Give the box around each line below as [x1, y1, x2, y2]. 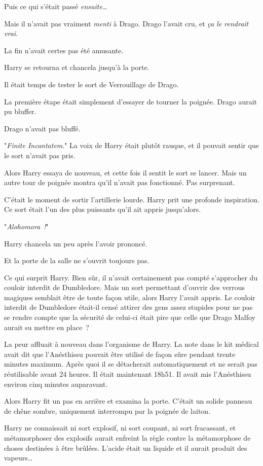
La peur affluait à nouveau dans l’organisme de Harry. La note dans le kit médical [4, 339, 259, 349]
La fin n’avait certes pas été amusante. [4, 45, 124, 55]
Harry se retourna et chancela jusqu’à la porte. [4, 62, 149, 73]
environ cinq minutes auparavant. [4, 378, 108, 389]
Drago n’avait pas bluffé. [4, 123, 81, 133]
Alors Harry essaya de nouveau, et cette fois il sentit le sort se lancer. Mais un [4, 167, 247, 177]
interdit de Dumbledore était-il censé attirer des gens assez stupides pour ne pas [4, 302, 253, 312]
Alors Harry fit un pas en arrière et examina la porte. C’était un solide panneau [4, 396, 252, 406]
